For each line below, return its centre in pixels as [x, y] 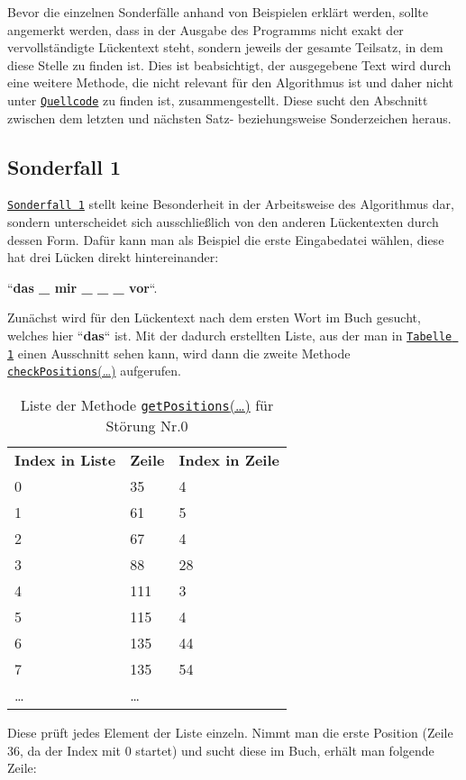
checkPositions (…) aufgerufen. [94, 371]
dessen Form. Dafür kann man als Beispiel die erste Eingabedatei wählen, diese [226, 239]
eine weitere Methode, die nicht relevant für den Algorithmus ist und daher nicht [231, 82]
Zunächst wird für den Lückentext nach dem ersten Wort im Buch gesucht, [214, 317]
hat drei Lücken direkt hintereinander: [113, 257]
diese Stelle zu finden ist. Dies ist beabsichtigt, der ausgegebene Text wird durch [229, 64]
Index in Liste [65, 460]
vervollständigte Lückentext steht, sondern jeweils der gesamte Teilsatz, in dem [225, 47]
